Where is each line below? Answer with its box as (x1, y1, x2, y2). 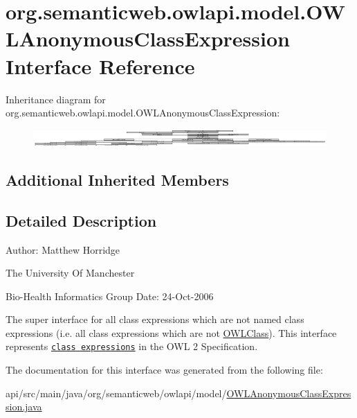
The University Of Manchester (6, 265, 135, 280)
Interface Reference (6, 51, 195, 80)
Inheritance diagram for (6, 92, 106, 106)
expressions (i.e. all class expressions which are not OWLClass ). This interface (6, 325, 337, 340)
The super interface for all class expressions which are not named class (6, 312, 304, 326)
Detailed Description (6, 209, 157, 231)
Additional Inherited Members (6, 168, 229, 190)
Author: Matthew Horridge (6, 242, 120, 256)
